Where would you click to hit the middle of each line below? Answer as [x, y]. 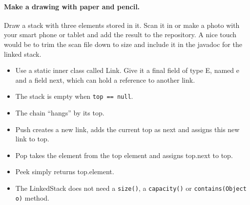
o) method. [32, 197]
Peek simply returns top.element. [65, 171]
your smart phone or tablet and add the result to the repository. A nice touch [120, 34]
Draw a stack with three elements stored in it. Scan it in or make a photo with [122, 25]
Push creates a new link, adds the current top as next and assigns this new [127, 129]
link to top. [32, 139]
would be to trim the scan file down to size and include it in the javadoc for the [123, 44]
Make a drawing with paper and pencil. [72, 6]
